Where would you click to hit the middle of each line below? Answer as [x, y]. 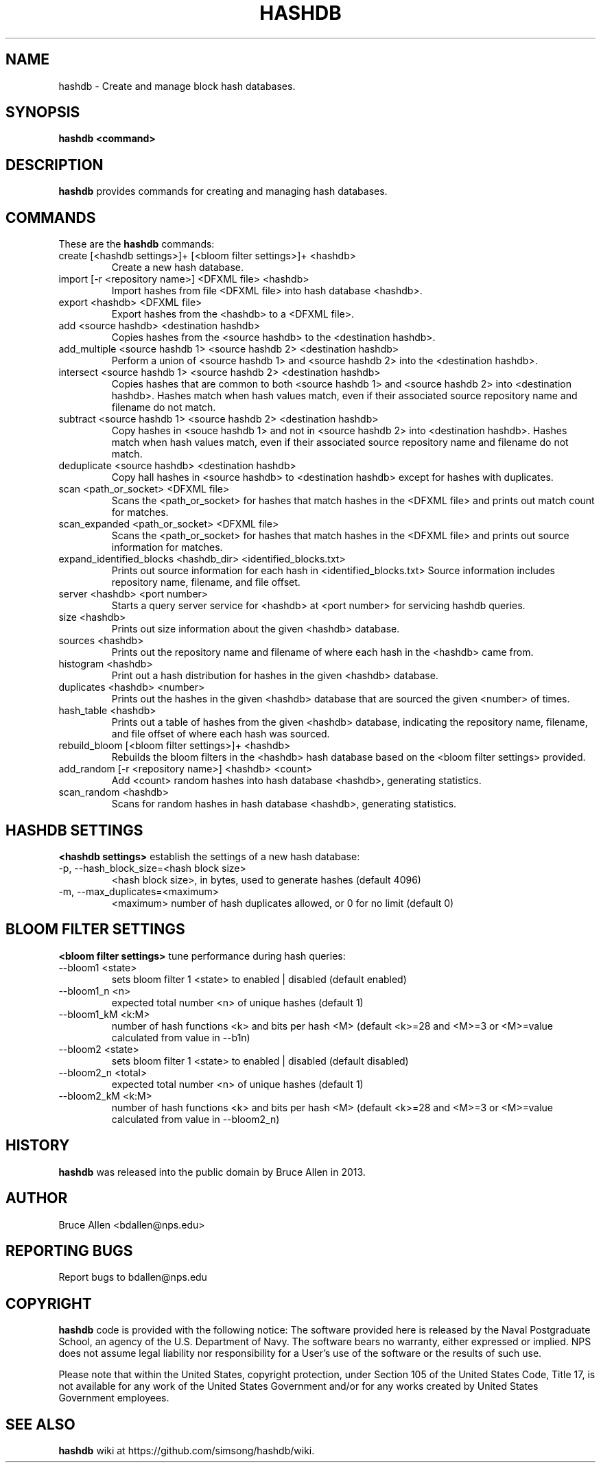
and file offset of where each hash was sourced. [221, 734]
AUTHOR [37, 1198]
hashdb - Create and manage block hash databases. [177, 86]
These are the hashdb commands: [137, 244]
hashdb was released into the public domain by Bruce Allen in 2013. [212, 1172]
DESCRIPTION [55, 165]
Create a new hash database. [177, 268]
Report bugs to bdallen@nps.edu [133, 1277]
